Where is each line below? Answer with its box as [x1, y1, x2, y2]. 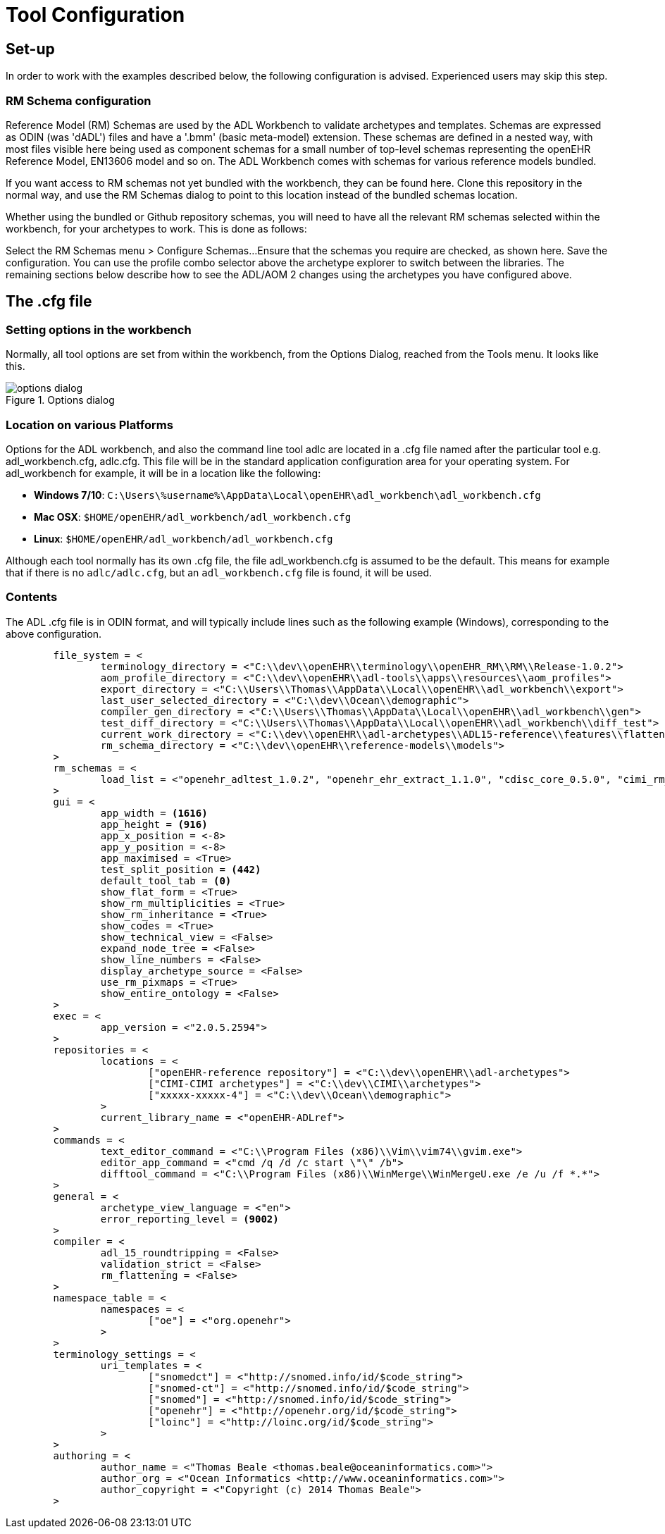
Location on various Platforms [6, 417, 173, 432]
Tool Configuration [6, 3, 185, 27]
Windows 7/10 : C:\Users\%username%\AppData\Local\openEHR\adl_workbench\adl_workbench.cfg [34, 488, 541, 501]
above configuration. [6, 627, 102, 640]
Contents [6, 590, 58, 605]
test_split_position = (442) [100, 863, 261, 875]
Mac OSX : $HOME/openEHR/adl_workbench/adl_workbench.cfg [34, 510, 352, 523]
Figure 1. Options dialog [6, 394, 115, 407]
